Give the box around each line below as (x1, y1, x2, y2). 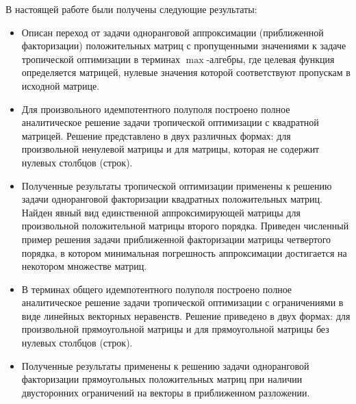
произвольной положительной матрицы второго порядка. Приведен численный (21, 218, 349, 233)
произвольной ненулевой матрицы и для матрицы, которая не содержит (21, 142, 320, 156)
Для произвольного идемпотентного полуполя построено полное (21, 101, 290, 116)
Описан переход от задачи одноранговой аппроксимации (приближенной (21, 25, 324, 39)
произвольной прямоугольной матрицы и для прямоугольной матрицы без (21, 322, 329, 336)
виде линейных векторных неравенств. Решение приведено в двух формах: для (21, 308, 351, 323)
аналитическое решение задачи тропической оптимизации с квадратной (21, 115, 319, 129)
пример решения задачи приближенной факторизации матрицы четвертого (21, 231, 331, 246)
